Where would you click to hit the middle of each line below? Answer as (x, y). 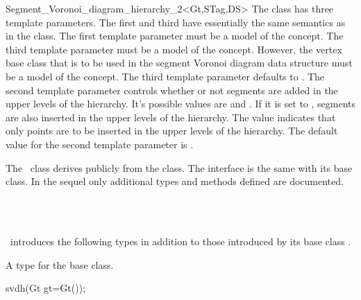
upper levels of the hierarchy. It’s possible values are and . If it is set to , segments (181, 104)
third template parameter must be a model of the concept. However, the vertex (174, 49)
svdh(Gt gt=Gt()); (46, 288)
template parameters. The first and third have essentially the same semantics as (176, 22)
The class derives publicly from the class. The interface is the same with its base (179, 167)
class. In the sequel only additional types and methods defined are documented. (175, 181)
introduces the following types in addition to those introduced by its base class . (180, 241)
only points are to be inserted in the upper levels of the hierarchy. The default (172, 131)
